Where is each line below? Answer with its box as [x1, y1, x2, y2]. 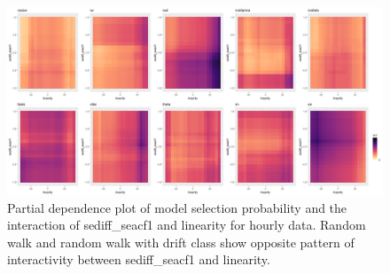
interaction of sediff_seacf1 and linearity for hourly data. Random [7, 215, 366, 234]
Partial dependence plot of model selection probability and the [7, 198, 347, 216]
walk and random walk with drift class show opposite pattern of [7, 232, 355, 251]
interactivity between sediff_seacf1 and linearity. [7, 250, 270, 269]
